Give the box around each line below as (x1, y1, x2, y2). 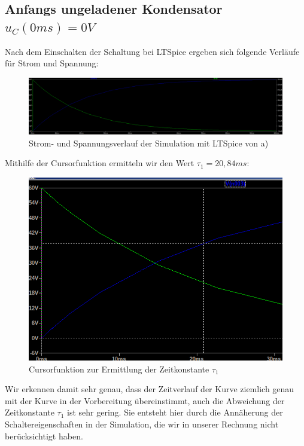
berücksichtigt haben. (5, 429, 83, 442)
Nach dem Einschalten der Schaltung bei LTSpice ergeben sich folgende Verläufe (5, 45, 300, 57)
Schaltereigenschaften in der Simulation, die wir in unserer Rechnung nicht (5, 418, 279, 430)
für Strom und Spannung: (5, 57, 99, 69)
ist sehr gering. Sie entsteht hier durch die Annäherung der (67, 406, 283, 418)
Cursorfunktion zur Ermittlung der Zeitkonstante (29, 362, 209, 375)
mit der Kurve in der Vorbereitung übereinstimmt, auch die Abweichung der (5, 394, 285, 407)
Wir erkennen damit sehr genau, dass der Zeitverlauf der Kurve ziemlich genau (5, 383, 294, 395)
